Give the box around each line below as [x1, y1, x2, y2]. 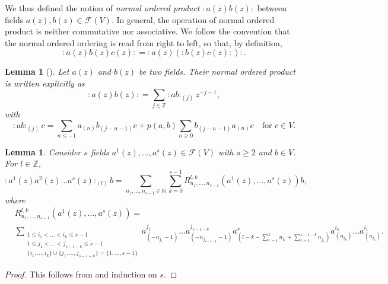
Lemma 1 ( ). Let [5, 65, 69, 78]
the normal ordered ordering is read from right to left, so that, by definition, [5, 36, 282, 49]
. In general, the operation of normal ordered [111, 13, 275, 25]
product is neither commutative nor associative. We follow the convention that [5, 25, 290, 37]
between [257, 2, 287, 14]
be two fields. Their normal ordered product [139, 65, 295, 78]
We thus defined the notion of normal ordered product [5, 2, 200, 14]
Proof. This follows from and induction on [5, 268, 157, 280]
